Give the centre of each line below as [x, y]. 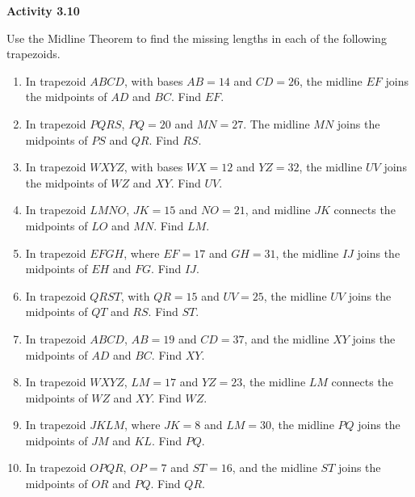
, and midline [278, 210]
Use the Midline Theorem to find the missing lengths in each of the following [197, 38]
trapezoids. [34, 54]
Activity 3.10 [43, 11]
